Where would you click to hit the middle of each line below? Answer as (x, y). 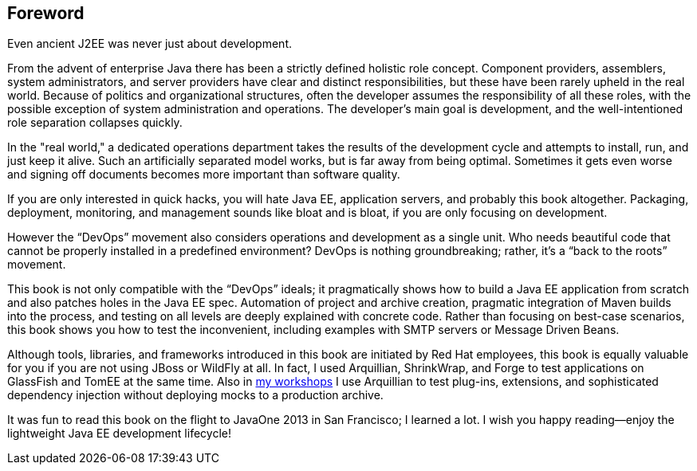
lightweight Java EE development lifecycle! (119, 434)
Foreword (46, 13)
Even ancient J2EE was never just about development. (150, 44)
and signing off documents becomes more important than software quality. (204, 175)
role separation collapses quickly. (95, 123)
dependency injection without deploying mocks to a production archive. (195, 395)
